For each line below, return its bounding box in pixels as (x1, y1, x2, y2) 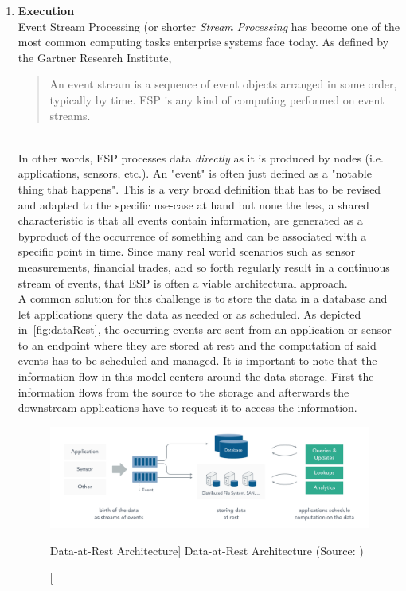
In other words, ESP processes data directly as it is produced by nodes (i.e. (18, 149, 384, 166)
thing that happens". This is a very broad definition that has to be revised (18, 180, 381, 197)
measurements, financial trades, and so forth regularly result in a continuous (18, 258, 390, 275)
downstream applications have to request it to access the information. (18, 399, 357, 416)
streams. (49, 107, 91, 123)
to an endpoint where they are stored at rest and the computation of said (18, 336, 377, 353)
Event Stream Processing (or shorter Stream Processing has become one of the (18, 18, 400, 34)
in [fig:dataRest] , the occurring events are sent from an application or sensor (18, 321, 392, 338)
